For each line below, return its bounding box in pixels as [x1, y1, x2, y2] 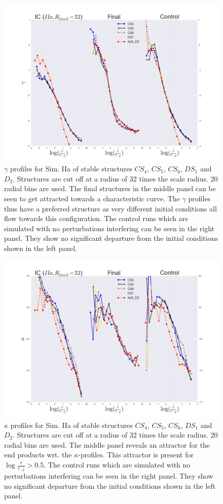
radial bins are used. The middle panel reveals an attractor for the [4, 439, 210, 450]
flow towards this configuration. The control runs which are [4, 213, 189, 224]
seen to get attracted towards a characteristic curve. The [4, 193, 180, 203]
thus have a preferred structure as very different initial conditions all [4, 203, 217, 213]
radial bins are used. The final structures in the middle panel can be [4, 183, 216, 194]
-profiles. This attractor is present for [78, 449, 194, 460]
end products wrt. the [4, 449, 72, 460]
